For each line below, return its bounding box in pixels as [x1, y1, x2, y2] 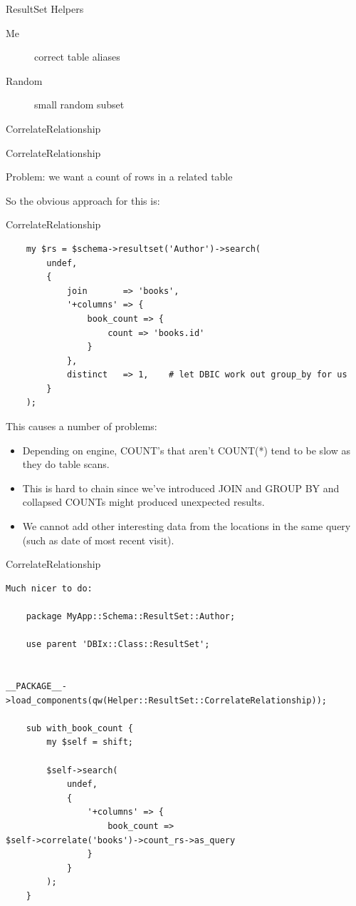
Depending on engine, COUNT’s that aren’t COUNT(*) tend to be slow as [22, 442, 350, 457]
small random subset [34, 97, 125, 112]
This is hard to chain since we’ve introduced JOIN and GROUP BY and [22, 480, 340, 495]
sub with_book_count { [26, 723, 133, 733]
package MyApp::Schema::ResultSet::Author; [26, 611, 236, 621]
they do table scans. [22, 457, 110, 472]
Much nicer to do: [6, 583, 93, 594]
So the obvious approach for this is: [6, 193, 160, 208]
